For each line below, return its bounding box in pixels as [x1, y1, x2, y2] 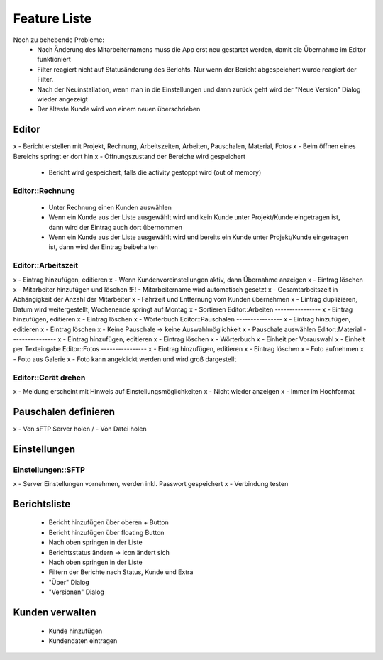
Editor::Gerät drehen [13, 373, 86, 383]
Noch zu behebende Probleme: [13, 35, 104, 44]
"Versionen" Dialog [48, 588, 104, 596]
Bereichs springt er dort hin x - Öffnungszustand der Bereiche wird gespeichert [13, 152, 246, 160]
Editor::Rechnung [13, 185, 76, 195]
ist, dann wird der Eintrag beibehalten [48, 243, 159, 251]
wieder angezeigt [37, 94, 88, 103]
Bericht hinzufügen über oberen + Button [48, 518, 170, 527]
